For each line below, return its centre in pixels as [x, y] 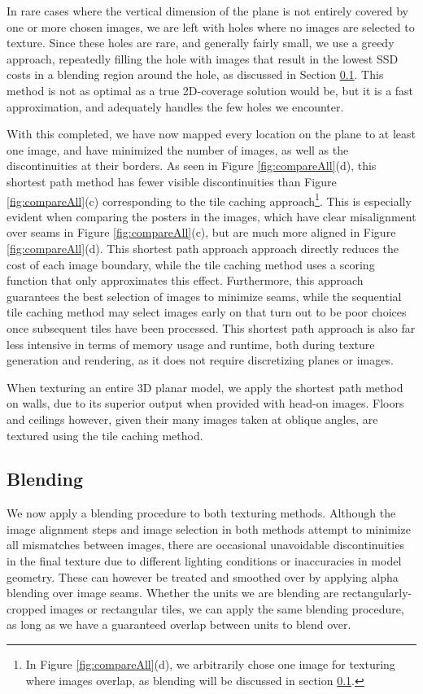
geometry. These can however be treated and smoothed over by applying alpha [203, 576]
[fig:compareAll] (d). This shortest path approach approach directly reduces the [203, 248]
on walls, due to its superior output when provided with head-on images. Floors [205, 403]
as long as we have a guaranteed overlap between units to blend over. [179, 624]
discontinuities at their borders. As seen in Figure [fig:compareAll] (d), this [192, 166]
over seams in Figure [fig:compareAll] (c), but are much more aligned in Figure [201, 232]
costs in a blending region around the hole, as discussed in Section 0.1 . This [195, 74]
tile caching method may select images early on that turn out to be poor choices [207, 312]
